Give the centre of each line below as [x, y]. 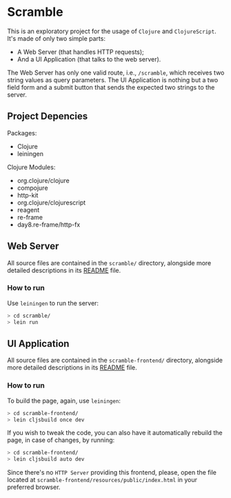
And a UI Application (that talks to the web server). [89, 59]
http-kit [28, 195]
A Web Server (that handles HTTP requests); [81, 52]
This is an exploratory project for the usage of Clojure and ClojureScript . [112, 31]
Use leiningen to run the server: [53, 303]
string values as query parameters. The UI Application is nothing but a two [113, 79]
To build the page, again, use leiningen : [64, 401]
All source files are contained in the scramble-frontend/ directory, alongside [115, 361]
